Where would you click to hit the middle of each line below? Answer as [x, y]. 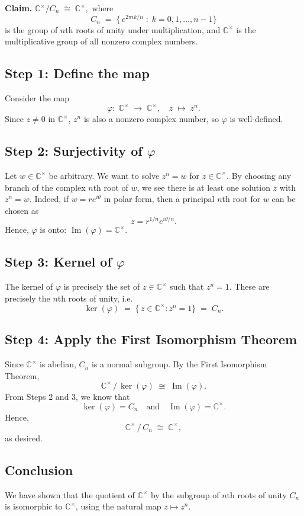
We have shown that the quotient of [70, 494]
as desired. [24, 438]
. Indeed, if [49, 199]
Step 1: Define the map [77, 73]
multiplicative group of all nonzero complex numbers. [101, 41]
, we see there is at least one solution [203, 187]
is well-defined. [256, 119]
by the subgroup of [185, 494]
